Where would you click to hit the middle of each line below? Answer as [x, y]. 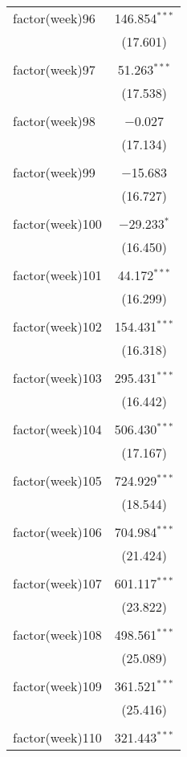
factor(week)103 [57, 378]
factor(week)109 [57, 686]
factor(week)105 [57, 480]
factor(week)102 [57, 326]
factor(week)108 [57, 635]
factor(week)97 [54, 69]
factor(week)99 [54, 172]
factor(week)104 [57, 429]
